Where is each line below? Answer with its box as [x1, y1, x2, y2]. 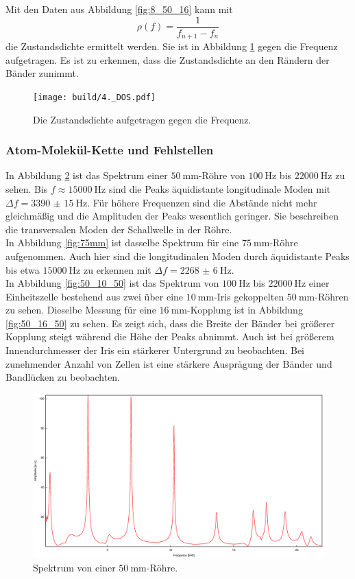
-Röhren [315, 289, 349, 303]
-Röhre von [198, 168, 245, 182]
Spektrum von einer [33, 560, 116, 574]
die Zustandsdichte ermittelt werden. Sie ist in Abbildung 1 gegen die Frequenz [5, 39, 338, 54]
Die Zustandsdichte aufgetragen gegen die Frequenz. [33, 112, 252, 126]
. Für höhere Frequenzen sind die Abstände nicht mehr [87, 195, 317, 209]
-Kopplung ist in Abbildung [186, 303, 303, 317]
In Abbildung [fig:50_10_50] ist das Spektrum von [5, 276, 219, 290]
